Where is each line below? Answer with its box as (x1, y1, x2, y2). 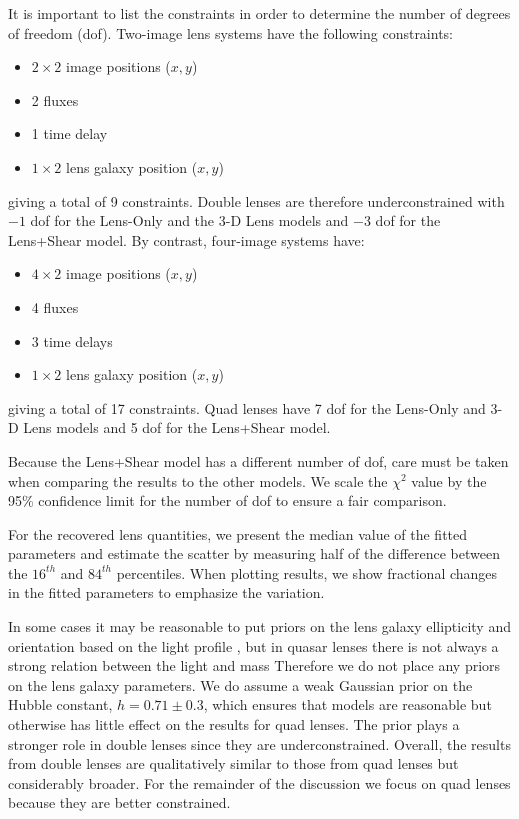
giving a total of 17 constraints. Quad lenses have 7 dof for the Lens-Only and (8, 397, 486, 418)
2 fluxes (31, 89, 79, 110)
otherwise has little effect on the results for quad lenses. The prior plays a (8, 714, 460, 735)
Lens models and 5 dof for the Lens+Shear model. (23, 417, 331, 438)
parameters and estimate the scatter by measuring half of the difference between (8, 543, 501, 564)
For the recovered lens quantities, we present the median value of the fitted (8, 523, 468, 544)
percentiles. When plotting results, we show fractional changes (116, 562, 498, 583)
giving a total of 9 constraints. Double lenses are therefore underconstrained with (8, 190, 505, 211)
